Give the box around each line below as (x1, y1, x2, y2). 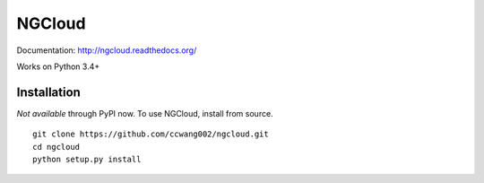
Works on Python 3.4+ (16, 61, 100, 72)
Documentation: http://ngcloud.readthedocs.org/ (16, 45, 197, 56)
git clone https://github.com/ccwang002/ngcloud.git (32, 129, 269, 139)
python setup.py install (32, 154, 142, 165)
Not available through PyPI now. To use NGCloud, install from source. (16, 108, 273, 118)
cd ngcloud (32, 142, 81, 152)
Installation (16, 84, 81, 100)
